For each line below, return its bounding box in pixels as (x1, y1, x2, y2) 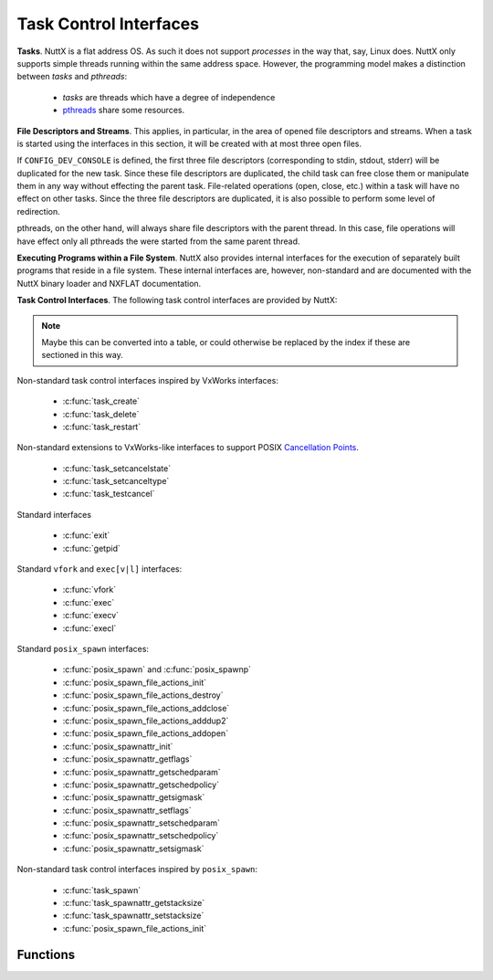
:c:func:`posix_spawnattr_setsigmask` (62, 843, 205, 854)
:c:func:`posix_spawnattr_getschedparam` (62, 766, 221, 777)
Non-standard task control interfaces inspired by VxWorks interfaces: (16, 374, 278, 385)
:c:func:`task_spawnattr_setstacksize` (62, 910, 205, 922)
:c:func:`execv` (62, 610, 119, 621)
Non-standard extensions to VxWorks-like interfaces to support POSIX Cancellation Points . (16, 442, 360, 453)
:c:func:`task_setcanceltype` (62, 476, 170, 487)
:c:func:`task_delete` (62, 408, 140, 419)
